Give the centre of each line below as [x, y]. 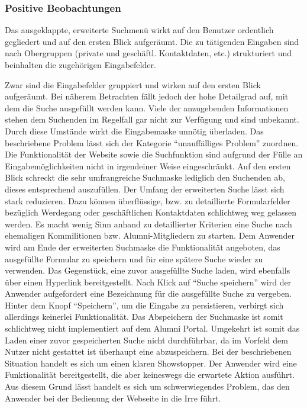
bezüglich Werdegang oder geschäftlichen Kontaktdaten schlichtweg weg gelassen [151, 212]
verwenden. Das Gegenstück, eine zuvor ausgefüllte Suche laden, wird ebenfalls [148, 270]
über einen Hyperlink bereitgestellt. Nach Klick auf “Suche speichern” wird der [148, 282]
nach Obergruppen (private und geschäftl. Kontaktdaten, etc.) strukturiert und [148, 53]
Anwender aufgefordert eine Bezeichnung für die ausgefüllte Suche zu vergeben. [148, 293]
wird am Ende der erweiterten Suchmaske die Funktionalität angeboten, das [143, 247]
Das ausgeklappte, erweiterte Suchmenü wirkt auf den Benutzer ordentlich [139, 30]
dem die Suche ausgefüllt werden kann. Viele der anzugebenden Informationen [147, 107]
